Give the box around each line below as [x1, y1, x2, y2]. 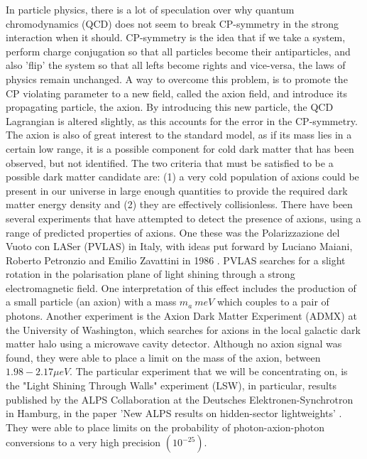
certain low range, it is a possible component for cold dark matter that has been [6, 141, 354, 156]
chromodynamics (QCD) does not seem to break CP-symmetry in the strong [6, 16, 339, 31]
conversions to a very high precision [6, 435, 161, 450]
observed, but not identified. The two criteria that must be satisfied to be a [6, 155, 334, 170]
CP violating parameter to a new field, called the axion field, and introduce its [6, 85, 348, 100]
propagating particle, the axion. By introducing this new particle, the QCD [6, 99, 334, 114]
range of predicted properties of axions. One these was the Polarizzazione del [6, 225, 340, 239]
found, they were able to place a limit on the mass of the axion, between [6, 350, 321, 364]
